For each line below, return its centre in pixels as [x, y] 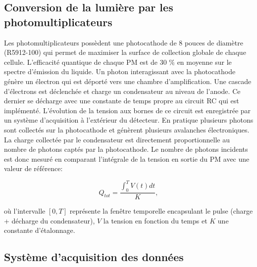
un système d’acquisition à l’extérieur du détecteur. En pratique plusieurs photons [129, 120]
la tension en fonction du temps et [155, 220]
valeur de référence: [33, 168]
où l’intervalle [25, 211]
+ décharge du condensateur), [50, 220]
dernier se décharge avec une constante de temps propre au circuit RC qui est [122, 101]
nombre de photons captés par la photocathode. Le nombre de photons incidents [126, 149]
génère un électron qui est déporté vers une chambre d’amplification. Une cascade [128, 81]
